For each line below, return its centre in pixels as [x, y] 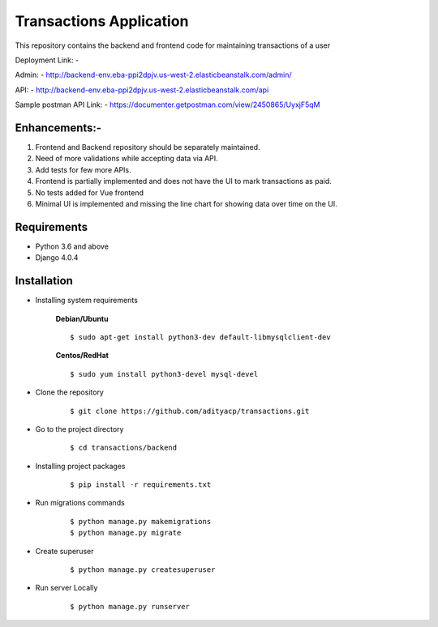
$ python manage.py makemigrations [141, 521]
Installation [44, 281]
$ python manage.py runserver [130, 606]
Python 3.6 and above [72, 246]
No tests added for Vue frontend [90, 192]
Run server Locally [67, 588]
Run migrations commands [80, 503]
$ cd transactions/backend [124, 448]
